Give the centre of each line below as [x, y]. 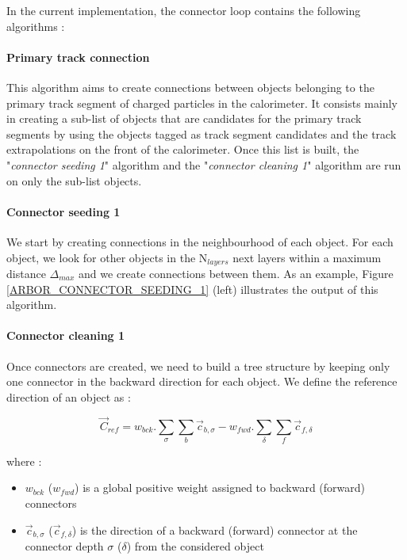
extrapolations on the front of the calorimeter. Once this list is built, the [183, 149]
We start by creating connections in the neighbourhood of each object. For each [200, 241]
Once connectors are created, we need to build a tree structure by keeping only [198, 366]
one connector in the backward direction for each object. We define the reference [202, 381]
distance [26, 273]
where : [24, 461]
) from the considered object [195, 546]
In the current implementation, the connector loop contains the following [184, 10]
